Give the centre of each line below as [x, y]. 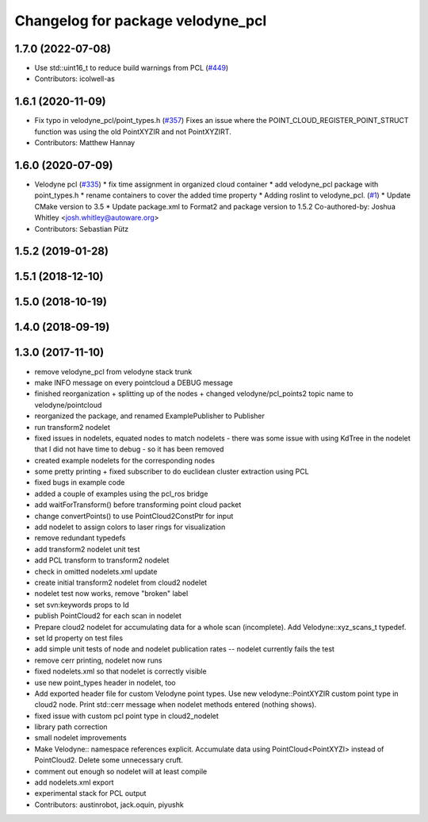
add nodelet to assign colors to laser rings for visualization [130, 527]
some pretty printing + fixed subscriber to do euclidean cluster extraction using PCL [172, 471]
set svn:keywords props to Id [82, 605]
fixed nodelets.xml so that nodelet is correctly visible [120, 671]
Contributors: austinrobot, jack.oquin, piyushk [109, 805]
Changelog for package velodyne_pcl [141, 21]
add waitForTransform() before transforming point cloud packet [138, 505]
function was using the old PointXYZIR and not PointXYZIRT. [133, 132]
